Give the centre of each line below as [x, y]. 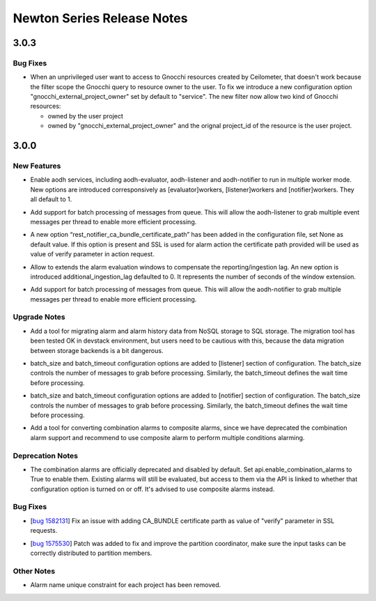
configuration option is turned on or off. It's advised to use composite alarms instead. [152, 489]
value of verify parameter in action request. [92, 254]
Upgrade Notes [39, 317]
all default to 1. [51, 199]
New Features [37, 166]
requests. [44, 531]
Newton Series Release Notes [100, 18]
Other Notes [34, 571]
